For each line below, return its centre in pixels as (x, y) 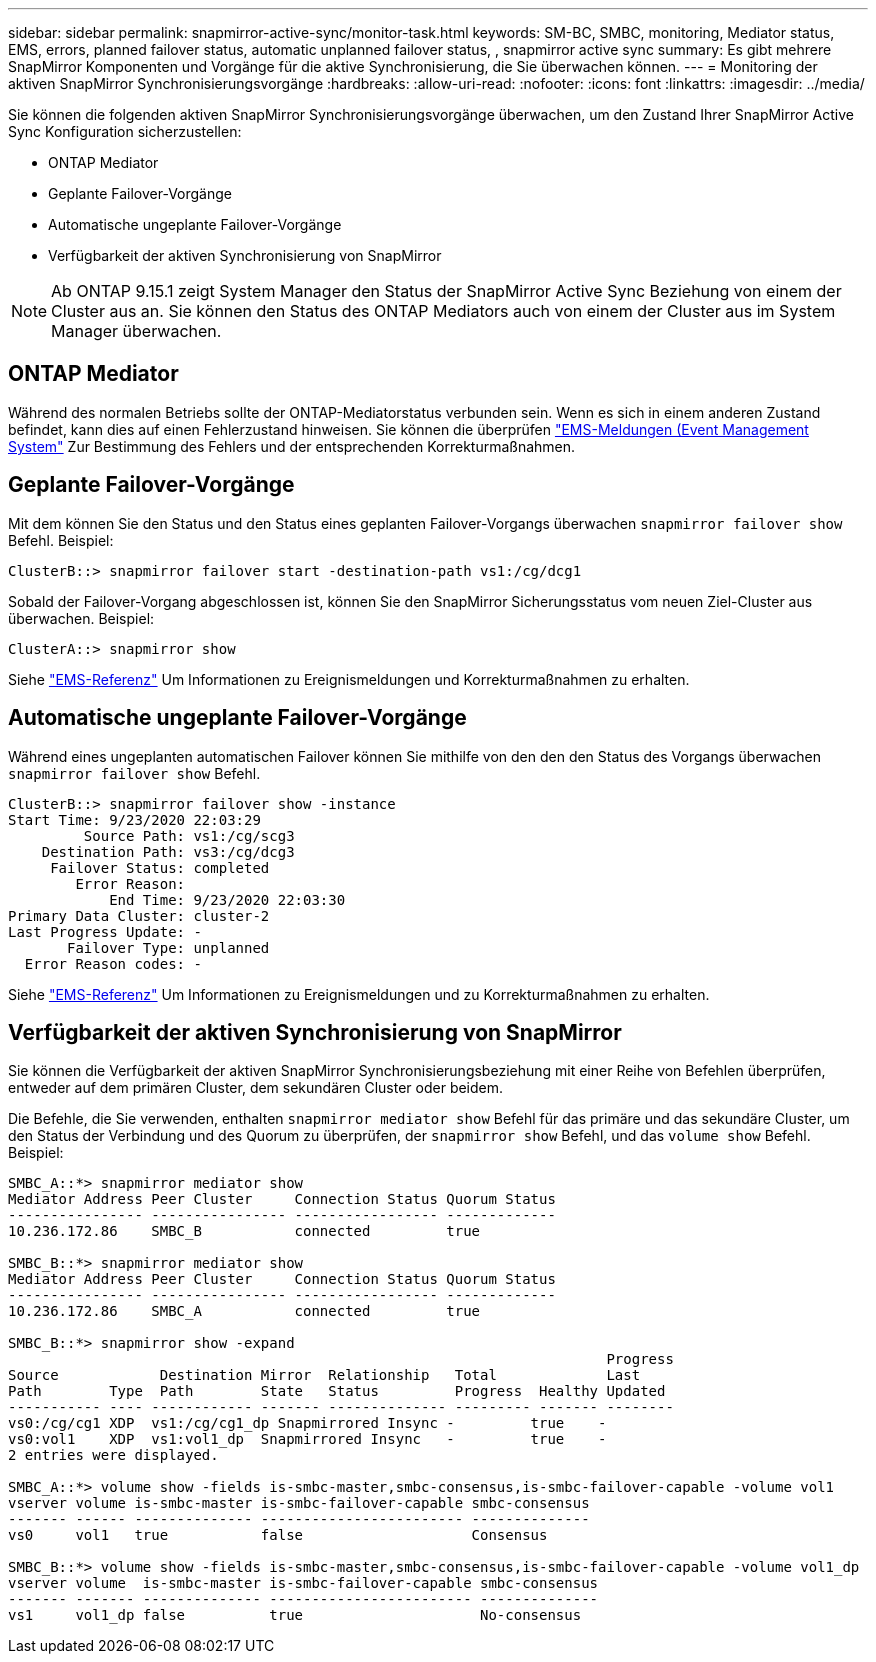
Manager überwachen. (136, 331)
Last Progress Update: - (105, 931)
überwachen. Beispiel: (81, 618)
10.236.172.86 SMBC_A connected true (244, 1311)
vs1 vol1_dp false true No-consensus (295, 1615)
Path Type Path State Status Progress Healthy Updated (337, 1391)
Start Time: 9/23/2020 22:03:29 (134, 819)
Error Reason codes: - (113, 963)
